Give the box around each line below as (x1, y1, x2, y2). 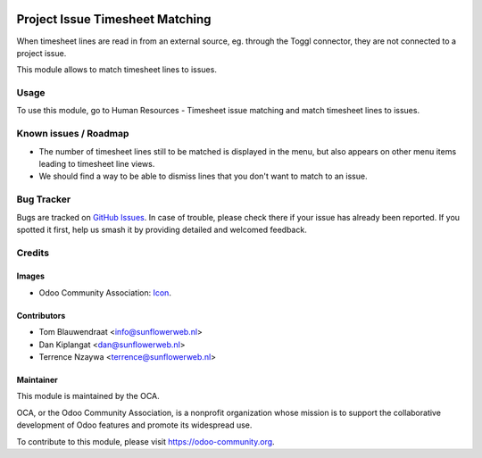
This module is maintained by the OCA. (16, 391, 160, 402)
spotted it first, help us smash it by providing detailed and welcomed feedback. (16, 224, 307, 235)
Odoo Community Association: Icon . (38, 287, 171, 298)
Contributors (16, 310, 66, 321)
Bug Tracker (16, 193, 71, 205)
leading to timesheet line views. (38, 158, 155, 169)
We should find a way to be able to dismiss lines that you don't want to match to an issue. (38, 171, 368, 182)
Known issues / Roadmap (16, 128, 129, 140)
